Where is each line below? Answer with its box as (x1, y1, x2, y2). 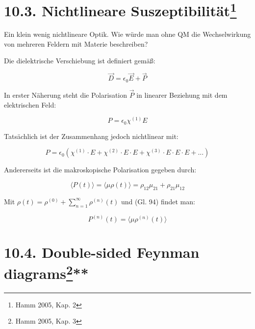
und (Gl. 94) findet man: (121, 196, 195, 206)
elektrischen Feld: (4, 99, 56, 110)
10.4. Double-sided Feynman (4, 242, 200, 262)
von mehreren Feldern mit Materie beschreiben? (4, 39, 148, 49)
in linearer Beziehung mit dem (136, 90, 228, 100)
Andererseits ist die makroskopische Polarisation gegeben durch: (4, 164, 197, 175)
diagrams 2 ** (4, 261, 89, 283)
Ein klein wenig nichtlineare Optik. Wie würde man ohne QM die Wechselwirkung (4, 29, 251, 39)
